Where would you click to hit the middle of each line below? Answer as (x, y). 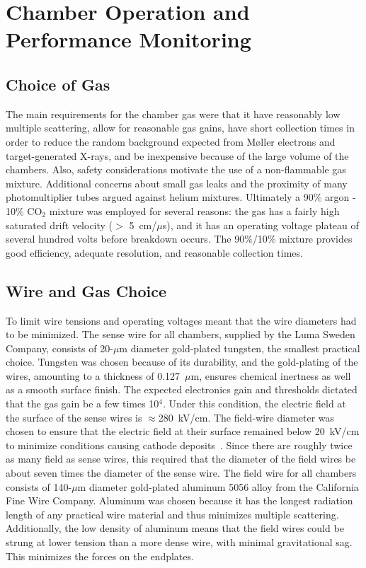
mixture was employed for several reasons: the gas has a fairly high (194, 210)
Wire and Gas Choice (86, 290)
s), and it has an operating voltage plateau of (261, 225)
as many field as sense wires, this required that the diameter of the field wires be (181, 459)
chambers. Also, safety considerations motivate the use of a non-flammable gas (176, 169)
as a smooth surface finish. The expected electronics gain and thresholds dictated (182, 389)
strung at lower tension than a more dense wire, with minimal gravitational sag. (179, 542)
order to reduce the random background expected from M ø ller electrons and (171, 141)
